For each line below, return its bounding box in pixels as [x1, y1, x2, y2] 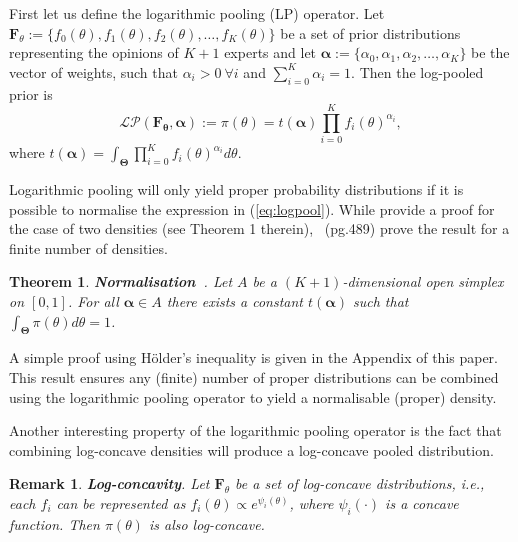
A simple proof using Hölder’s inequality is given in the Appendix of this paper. [9, 347, 499, 368]
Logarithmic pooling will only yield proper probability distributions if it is [9, 179, 464, 200]
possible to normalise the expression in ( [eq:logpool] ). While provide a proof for [9, 198, 495, 219]
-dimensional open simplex [342, 271, 504, 292]
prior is [9, 83, 53, 104]
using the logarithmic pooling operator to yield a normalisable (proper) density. [9, 386, 497, 407]
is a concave [385, 493, 459, 514]
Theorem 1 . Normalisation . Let [9, 271, 233, 292]
